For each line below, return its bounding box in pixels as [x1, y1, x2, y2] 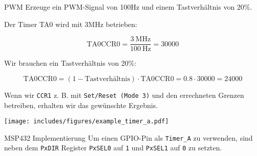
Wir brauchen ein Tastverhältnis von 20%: [4, 58, 136, 68]
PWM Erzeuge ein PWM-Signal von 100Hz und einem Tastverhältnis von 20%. [4, 2, 252, 12]
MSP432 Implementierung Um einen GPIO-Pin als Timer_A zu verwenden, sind [4, 132, 253, 143]
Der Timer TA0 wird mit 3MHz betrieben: [4, 18, 137, 29]
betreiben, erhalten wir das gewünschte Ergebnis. [4, 99, 158, 110]
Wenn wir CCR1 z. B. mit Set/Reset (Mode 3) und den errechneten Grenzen [4, 89, 244, 100]
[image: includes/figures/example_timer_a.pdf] [4, 118, 169, 125]
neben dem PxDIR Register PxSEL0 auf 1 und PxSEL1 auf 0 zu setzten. [4, 142, 222, 153]
